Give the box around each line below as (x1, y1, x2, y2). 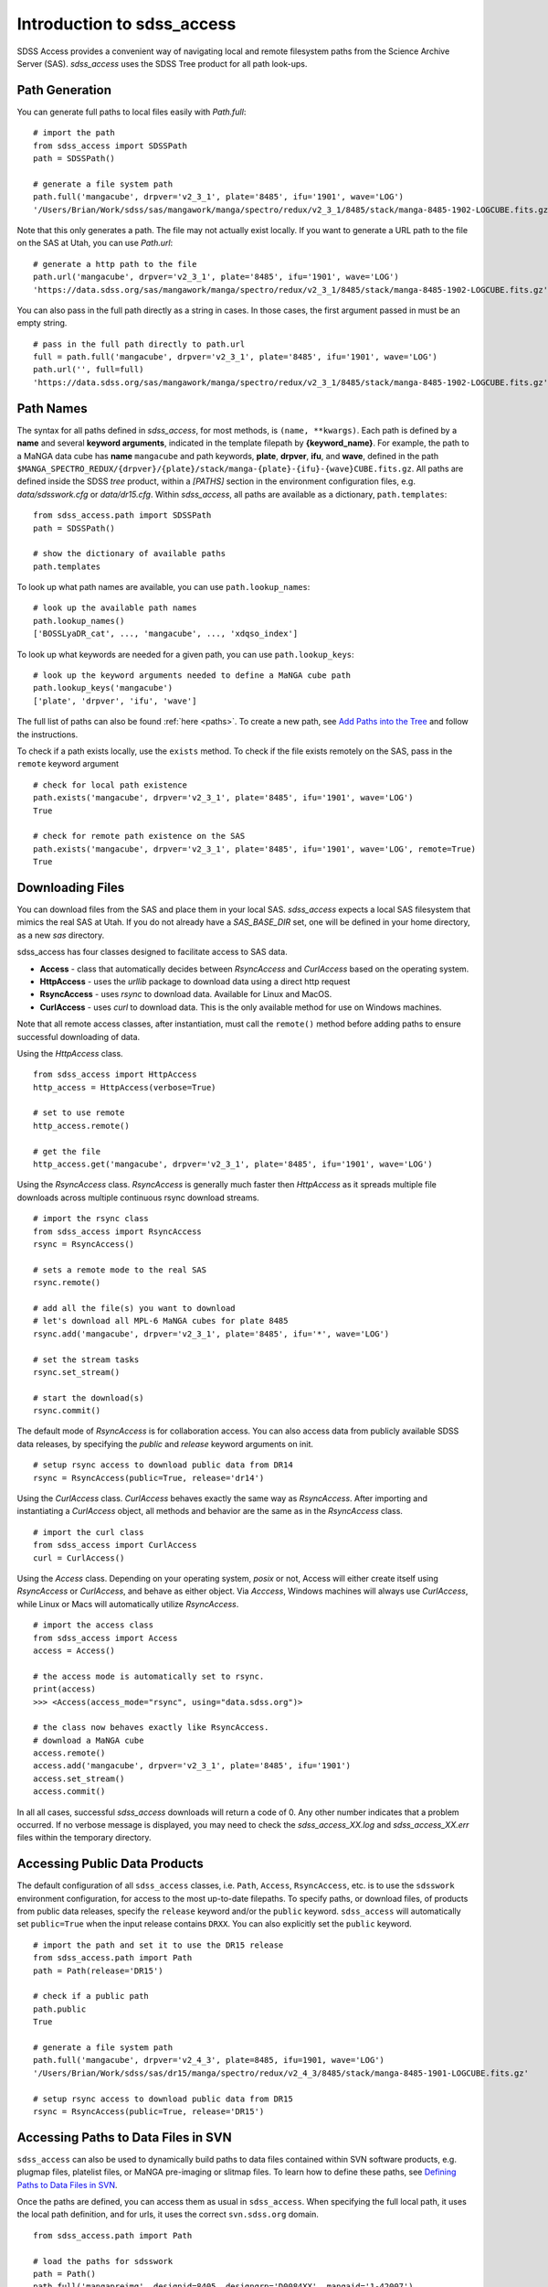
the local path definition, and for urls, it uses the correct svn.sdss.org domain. (16, 2209, 320, 2220)
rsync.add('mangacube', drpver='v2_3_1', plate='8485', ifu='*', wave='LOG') (33, 1328, 390, 1339)
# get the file (33, 1146, 101, 1156)
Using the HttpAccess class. (16, 1047, 123, 1058)
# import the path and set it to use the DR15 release (33, 1939, 284, 1950)
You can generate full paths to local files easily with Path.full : (16, 106, 247, 117)
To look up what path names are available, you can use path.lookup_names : (16, 582, 311, 593)
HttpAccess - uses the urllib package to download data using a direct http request (39, 975, 351, 987)
